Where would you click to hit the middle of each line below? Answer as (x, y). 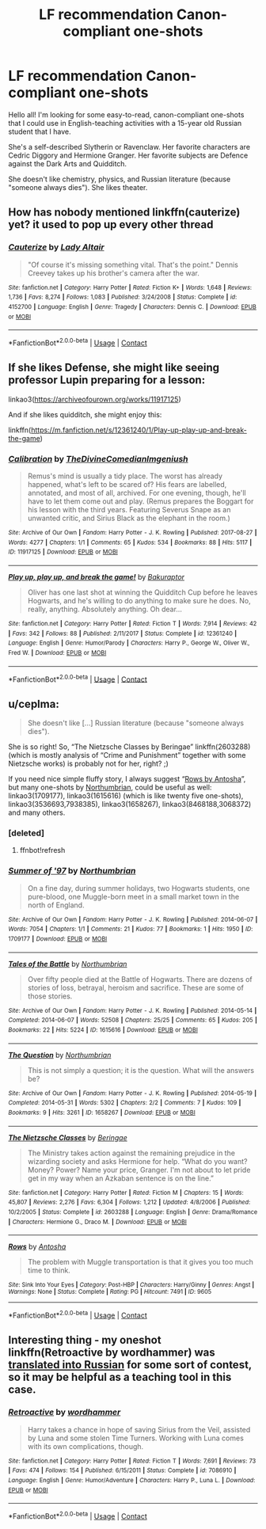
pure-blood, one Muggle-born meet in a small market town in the (133, 896)
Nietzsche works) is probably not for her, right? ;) (88, 764)
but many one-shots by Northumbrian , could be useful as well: (110, 787)
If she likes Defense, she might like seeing (114, 368)
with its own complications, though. (85, 1446)
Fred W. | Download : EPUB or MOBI (57, 652)
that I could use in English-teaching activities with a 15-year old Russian (125, 123)
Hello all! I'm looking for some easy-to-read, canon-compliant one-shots (126, 114)
